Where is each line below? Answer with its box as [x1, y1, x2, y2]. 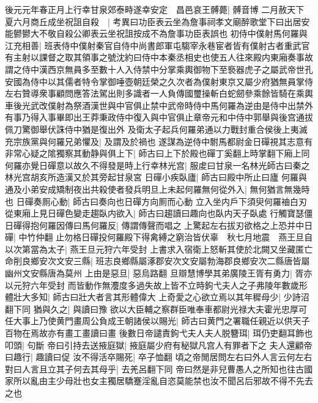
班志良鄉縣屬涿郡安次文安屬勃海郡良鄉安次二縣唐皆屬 [95, 254, 310, 267]
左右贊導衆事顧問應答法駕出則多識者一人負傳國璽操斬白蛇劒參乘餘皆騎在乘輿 [5, 87, 313, 100]
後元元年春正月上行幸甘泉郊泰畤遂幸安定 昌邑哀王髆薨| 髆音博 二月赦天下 [5, 3, 305, 15]
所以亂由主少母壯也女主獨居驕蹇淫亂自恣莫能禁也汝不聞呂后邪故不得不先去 [13, 374, 313, 387]
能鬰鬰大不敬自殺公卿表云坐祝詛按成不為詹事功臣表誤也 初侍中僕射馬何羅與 [5, 27, 308, 40]
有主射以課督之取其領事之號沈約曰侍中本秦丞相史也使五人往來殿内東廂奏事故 [5, 51, 313, 64]
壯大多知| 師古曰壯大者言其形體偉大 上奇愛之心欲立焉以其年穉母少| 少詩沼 [13, 290, 309, 303]
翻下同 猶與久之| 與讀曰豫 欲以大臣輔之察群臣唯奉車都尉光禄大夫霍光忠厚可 [5, 302, 307, 315]
